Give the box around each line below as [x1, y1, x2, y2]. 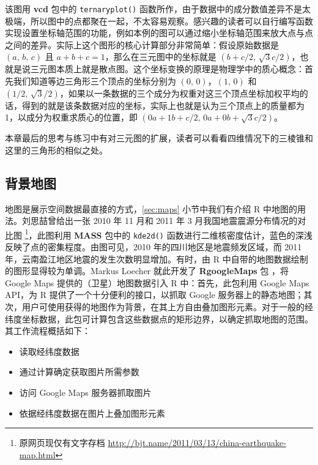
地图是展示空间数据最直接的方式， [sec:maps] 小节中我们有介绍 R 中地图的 [5, 202, 297, 215]
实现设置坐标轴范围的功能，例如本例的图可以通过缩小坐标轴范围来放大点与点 [5, 26, 313, 39]
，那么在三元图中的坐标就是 [105, 50, 216, 63]
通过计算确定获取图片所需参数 [19, 365, 139, 378]
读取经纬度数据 [19, 344, 79, 357]
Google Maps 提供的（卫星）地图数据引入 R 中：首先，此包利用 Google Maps [5, 276, 309, 289]
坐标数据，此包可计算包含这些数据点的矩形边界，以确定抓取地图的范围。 [21, 312, 313, 325]
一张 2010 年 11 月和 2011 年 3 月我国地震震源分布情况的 [73, 214, 298, 227]
